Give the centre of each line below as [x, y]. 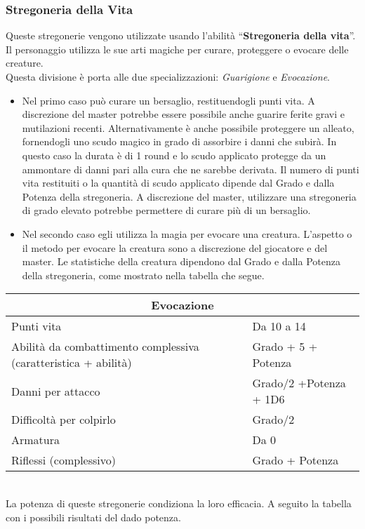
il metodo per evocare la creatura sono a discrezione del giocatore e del [175, 247]
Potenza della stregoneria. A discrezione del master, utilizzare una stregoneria [189, 196]
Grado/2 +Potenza [299, 383]
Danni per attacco [56, 391]
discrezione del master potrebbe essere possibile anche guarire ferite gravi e [184, 114]
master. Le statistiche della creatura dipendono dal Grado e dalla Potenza [181, 261]
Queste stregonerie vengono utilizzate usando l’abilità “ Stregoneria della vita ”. [181, 35]
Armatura [35, 440]
